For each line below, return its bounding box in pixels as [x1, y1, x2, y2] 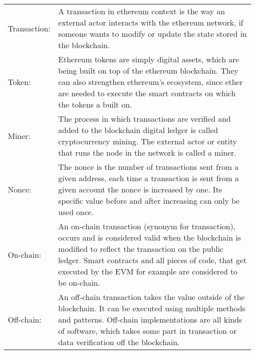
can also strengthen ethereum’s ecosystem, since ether [58, 76, 243, 87]
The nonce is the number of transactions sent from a [58, 161, 239, 172]
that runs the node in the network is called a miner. [58, 147, 236, 158]
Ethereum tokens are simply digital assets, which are [58, 54, 239, 65]
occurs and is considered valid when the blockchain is [58, 232, 241, 243]
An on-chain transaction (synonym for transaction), [58, 220, 236, 232]
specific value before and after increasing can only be [58, 195, 240, 206]
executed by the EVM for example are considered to [58, 266, 238, 277]
